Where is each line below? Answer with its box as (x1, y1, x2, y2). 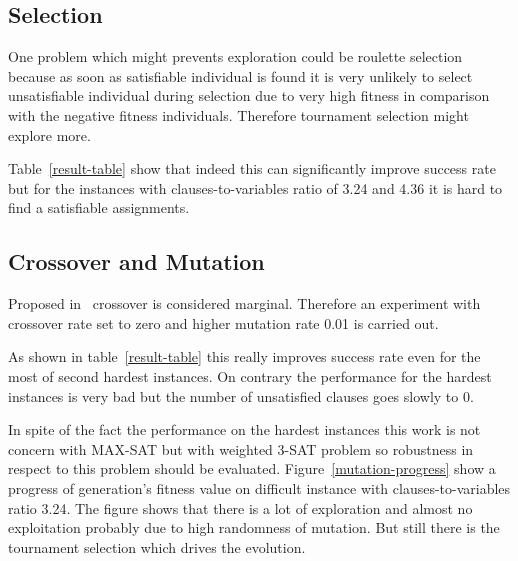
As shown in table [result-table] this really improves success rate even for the (8, 346, 481, 367)
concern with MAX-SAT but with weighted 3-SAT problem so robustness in (8, 438, 474, 459)
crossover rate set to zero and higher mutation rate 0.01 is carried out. (8, 312, 439, 333)
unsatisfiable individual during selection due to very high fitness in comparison (8, 85, 490, 106)
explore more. (8, 124, 91, 145)
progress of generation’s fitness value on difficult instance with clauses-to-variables (8, 477, 511, 498)
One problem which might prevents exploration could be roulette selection (8, 46, 463, 67)
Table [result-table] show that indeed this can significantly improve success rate (8, 158, 496, 179)
